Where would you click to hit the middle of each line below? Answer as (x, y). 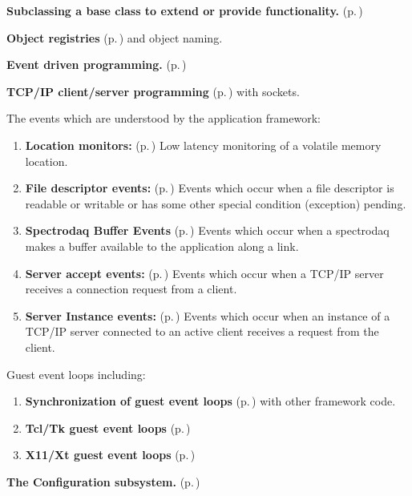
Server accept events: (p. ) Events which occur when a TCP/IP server (204, 273)
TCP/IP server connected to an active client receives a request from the (202, 331)
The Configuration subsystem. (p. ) (103, 481)
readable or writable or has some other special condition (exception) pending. (216, 203)
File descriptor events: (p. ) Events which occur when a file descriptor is (210, 188)
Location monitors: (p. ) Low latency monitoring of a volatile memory (203, 145)
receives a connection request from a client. (131, 289)
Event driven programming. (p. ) (97, 65)
